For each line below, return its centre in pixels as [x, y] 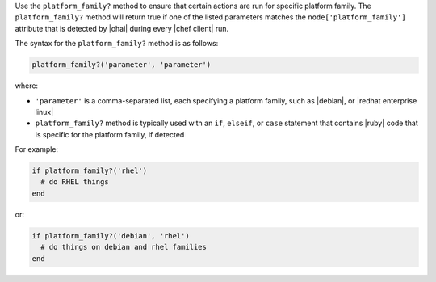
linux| [44, 112]
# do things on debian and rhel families [124, 247]
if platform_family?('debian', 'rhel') [111, 236]
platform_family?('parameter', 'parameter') [122, 65]
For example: [37, 149]
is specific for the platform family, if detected [110, 134]
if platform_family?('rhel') [90, 171]
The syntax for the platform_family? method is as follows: [117, 44]
